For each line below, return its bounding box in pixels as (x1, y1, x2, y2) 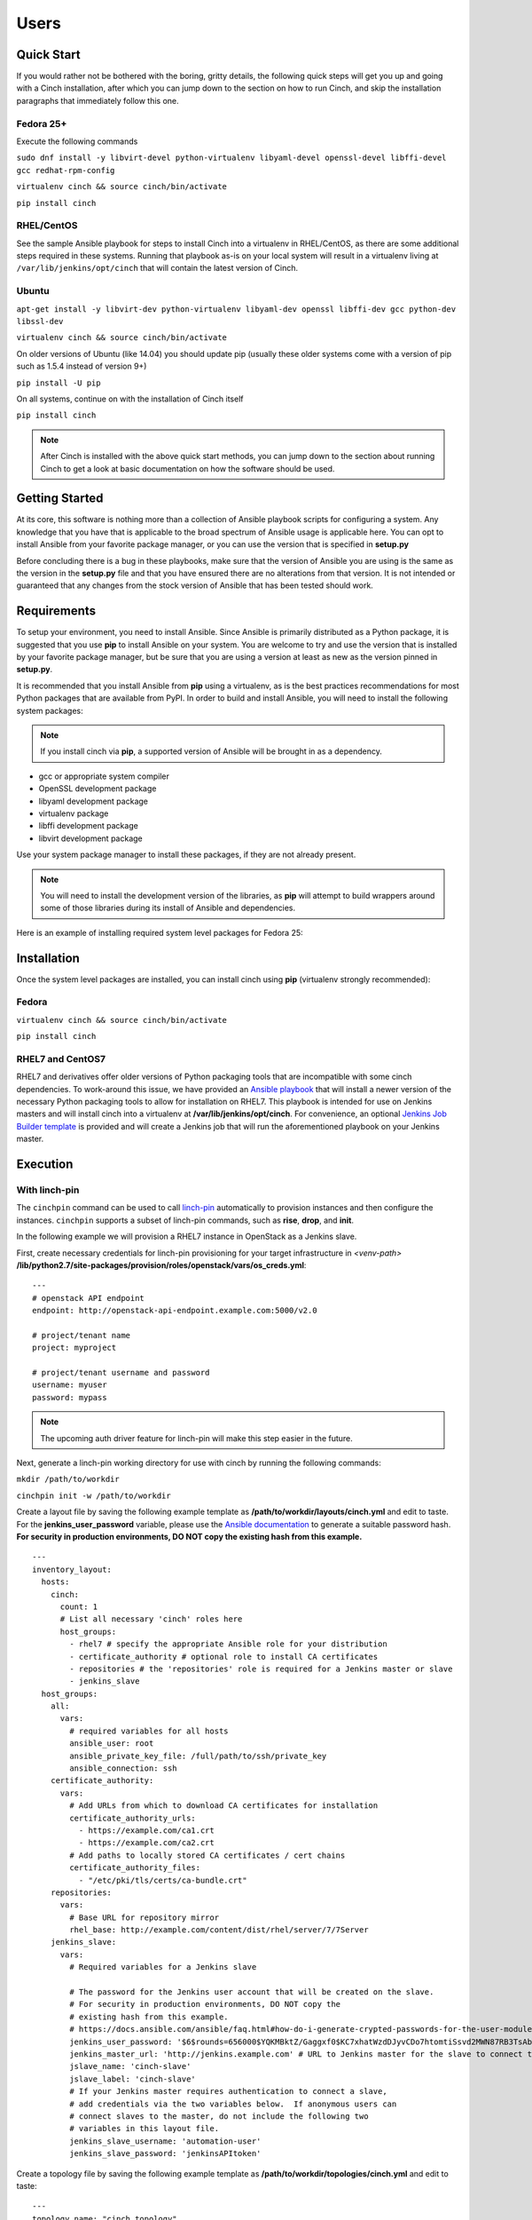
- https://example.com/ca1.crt (78, 1825, 215, 1835)
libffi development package (38, 821, 139, 831)
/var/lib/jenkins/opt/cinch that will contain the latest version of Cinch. (16, 263, 299, 274)
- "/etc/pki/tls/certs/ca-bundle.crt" (78, 1875, 247, 1885)
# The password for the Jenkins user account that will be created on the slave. (69, 1987, 434, 1997)
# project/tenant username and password (32, 1368, 210, 1378)
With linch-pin (16, 1184, 80, 1196)
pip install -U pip (16, 377, 101, 388)
